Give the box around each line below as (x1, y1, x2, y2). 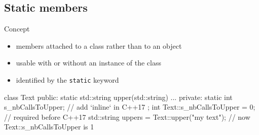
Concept (4, 23, 30, 34)
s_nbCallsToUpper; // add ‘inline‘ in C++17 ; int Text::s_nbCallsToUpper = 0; (4, 102, 255, 112)
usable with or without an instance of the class (16, 57, 161, 68)
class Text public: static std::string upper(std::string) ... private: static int (4, 91, 233, 102)
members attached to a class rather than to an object (16, 40, 182, 51)
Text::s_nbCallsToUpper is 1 (4, 121, 94, 132)
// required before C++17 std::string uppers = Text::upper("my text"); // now (4, 111, 250, 122)
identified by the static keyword (16, 74, 119, 85)
